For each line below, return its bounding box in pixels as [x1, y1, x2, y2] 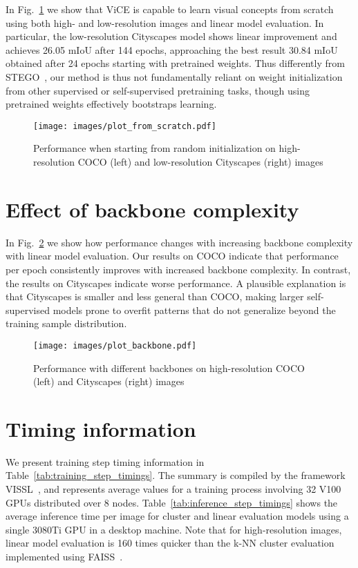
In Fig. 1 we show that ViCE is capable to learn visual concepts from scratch [6, 2, 334, 16]
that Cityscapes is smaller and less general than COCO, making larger [6, 289, 304, 304]
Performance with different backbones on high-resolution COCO [33, 360, 305, 375]
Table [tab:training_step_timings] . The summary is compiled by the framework [6, 468, 346, 482]
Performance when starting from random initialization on [33, 141, 276, 155]
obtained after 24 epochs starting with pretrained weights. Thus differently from [6, 56, 345, 70]
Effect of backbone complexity [6, 195, 299, 223]
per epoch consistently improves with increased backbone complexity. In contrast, [6, 262, 351, 276]
